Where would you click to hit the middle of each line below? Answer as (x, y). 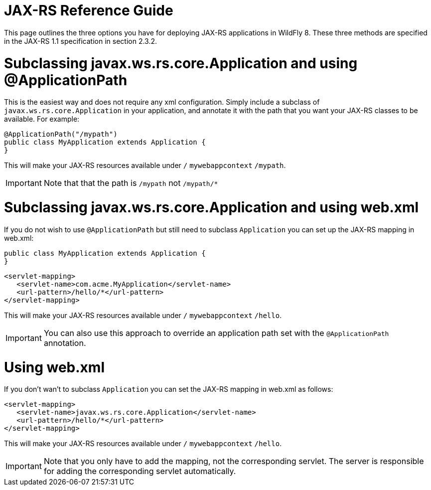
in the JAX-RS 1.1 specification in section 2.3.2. (81, 41)
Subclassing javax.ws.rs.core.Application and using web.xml (212, 207)
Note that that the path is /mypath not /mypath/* (131, 183)
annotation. (65, 343)
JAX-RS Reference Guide (89, 10)
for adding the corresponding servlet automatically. (140, 471)
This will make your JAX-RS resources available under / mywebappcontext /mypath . (145, 165)
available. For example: (42, 119)
